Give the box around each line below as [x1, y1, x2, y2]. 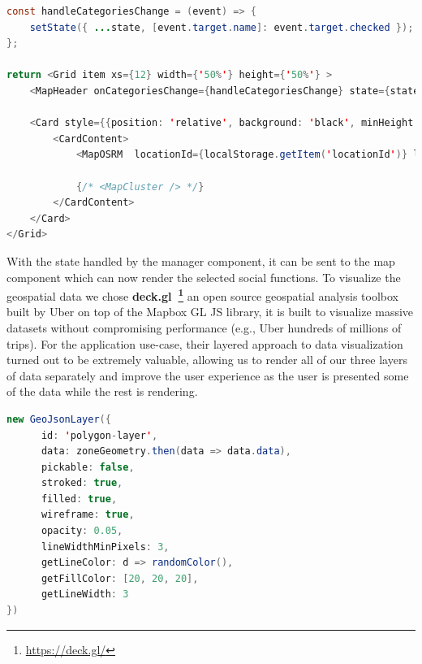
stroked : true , [41, 477, 123, 489]
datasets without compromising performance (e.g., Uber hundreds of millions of [6, 319, 402, 336]
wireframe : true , [41, 509, 135, 521]
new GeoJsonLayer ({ [6, 413, 111, 425]
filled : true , [41, 493, 118, 505]
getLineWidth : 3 [41, 588, 129, 601]
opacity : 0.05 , [41, 525, 123, 537]
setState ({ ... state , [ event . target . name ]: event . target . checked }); [29, 21, 414, 33]
